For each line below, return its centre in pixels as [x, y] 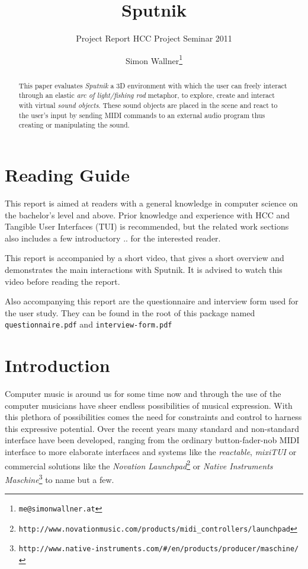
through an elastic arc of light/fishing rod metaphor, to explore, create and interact [147, 95]
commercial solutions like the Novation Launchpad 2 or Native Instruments [139, 465]
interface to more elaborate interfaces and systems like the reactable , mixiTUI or [151, 452]
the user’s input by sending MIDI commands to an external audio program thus [142, 115]
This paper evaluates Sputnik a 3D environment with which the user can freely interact [153, 85]
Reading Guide [67, 175]
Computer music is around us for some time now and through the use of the [143, 394]
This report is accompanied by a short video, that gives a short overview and [145, 258]
